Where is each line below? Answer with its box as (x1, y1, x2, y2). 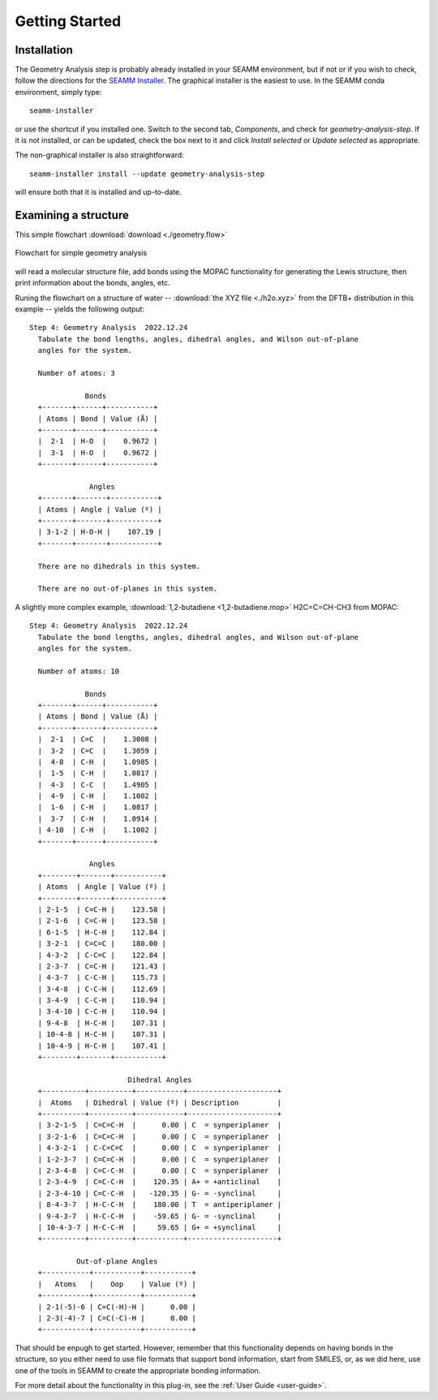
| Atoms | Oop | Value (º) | (37, 1279, 196, 1289)
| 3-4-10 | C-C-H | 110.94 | (37, 1007, 166, 1016)
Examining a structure (15, 208, 129, 222)
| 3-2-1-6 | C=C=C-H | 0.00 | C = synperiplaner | (37, 1132, 282, 1141)
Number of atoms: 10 (37, 666, 120, 676)
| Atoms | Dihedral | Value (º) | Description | (37, 1097, 282, 1107)
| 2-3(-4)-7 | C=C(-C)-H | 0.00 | (37, 1314, 196, 1323)
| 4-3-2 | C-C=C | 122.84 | (37, 950, 166, 960)
